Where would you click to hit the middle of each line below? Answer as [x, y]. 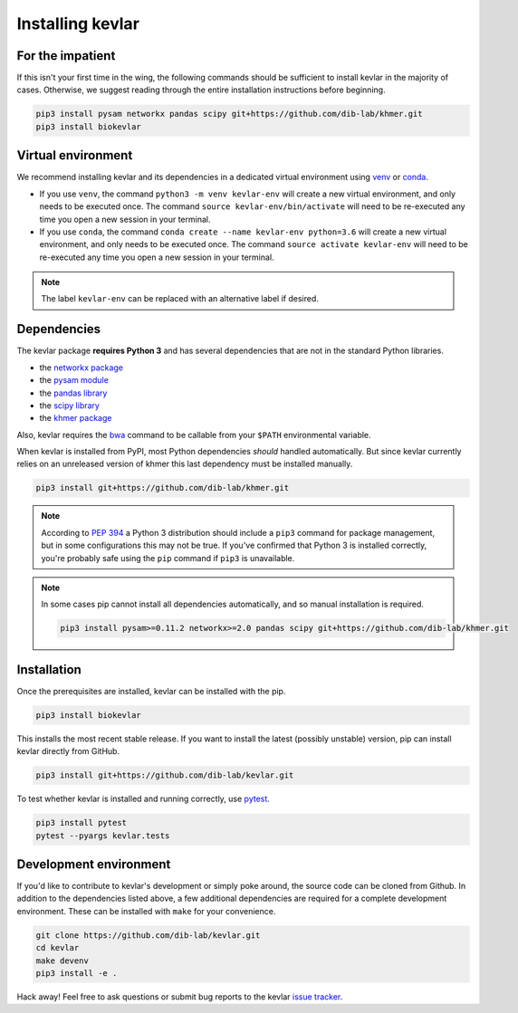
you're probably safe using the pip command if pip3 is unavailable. [168, 558]
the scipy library [69, 405]
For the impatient [66, 56]
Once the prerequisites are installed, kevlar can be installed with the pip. [151, 691]
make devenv [62, 960]
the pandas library [73, 393]
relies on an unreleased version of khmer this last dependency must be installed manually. [185, 464]
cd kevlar [58, 948]
